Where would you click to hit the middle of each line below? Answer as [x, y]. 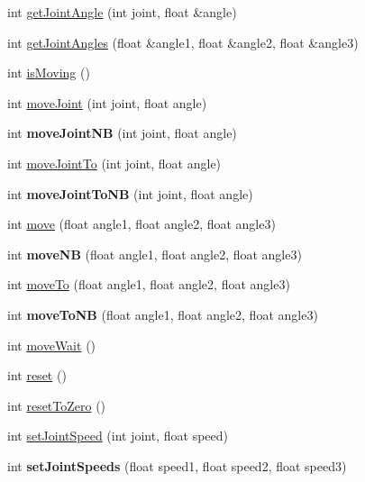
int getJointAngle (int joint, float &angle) [122, 12]
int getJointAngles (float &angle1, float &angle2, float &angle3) [183, 42]
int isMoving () [49, 73]
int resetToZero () [57, 405]
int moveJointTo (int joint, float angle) [114, 163]
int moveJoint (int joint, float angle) [107, 102]
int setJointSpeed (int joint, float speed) [118, 436]
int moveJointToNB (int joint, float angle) [130, 193]
